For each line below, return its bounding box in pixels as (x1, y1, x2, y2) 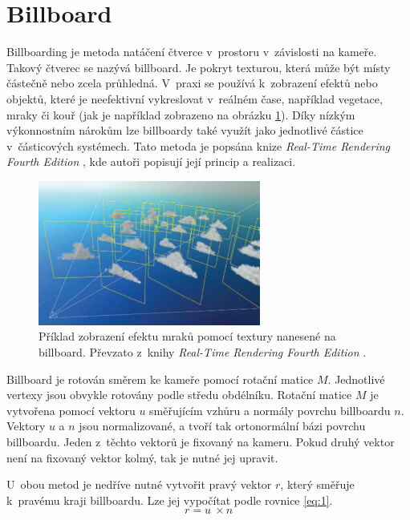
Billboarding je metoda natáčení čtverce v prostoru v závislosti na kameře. (6, 43, 377, 60)
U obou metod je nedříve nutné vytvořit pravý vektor (6, 476, 272, 493)
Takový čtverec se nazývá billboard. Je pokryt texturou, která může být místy (6, 58, 391, 75)
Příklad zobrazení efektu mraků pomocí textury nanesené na (39, 328, 336, 345)
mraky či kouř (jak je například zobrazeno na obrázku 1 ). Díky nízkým (6, 106, 355, 123)
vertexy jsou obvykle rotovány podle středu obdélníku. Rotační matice (6, 386, 352, 403)
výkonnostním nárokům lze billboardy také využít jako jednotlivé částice (6, 122, 363, 139)
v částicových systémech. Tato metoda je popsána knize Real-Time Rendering (6, 137, 391, 154)
